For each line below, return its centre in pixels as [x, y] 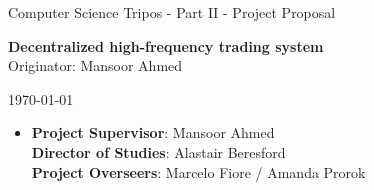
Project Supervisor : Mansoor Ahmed [153, 132]
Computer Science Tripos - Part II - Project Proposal [172, 12]
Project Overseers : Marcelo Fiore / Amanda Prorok [198, 171]
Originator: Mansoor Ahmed [95, 65]
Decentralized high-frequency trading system [166, 45]
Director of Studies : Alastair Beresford [158, 151]
